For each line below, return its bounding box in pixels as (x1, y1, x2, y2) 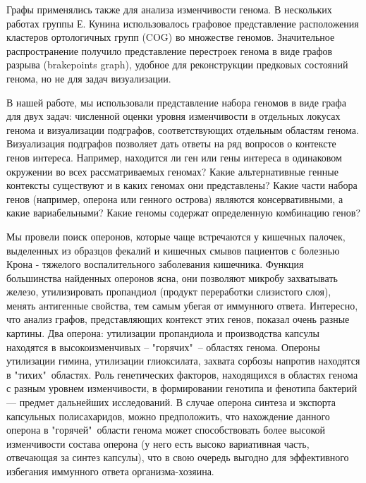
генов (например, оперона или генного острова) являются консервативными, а (6, 191, 343, 206)
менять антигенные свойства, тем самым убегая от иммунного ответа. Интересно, (6, 298, 358, 312)
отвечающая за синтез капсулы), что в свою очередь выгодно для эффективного (6, 450, 349, 465)
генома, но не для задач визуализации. (6, 71, 171, 85)
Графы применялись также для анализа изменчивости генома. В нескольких (6, 2, 332, 16)
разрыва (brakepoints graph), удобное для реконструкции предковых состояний (6, 57, 348, 72)
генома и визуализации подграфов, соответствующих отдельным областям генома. (6, 122, 359, 137)
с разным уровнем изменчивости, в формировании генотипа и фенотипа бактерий (6, 381, 358, 396)
